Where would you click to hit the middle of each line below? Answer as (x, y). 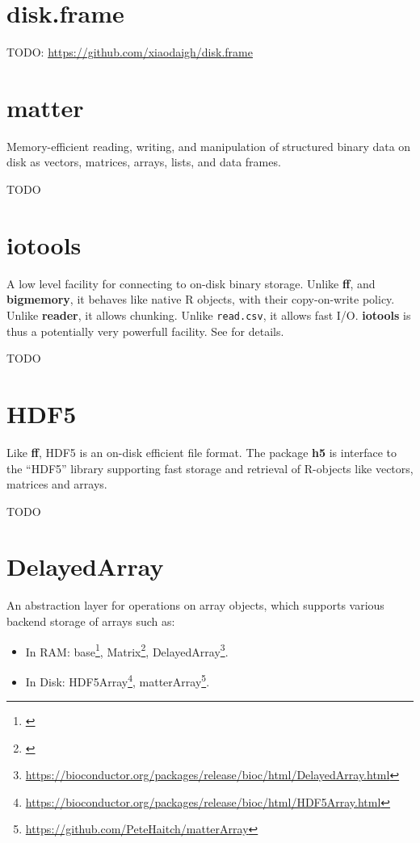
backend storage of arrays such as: (91, 621)
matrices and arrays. (57, 484)
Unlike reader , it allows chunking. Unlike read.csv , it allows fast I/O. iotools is (209, 315)
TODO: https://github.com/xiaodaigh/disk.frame (130, 52)
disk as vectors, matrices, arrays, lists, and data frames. (144, 162)
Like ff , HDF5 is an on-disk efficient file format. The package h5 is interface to (202, 452)
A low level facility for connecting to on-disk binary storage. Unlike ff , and (191, 283)
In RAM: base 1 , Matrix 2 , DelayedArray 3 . (127, 650)
